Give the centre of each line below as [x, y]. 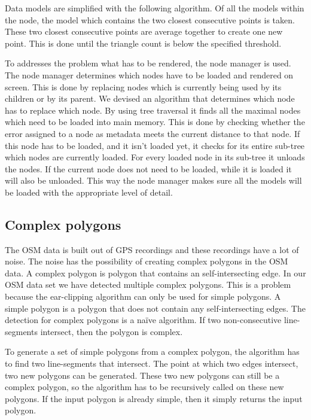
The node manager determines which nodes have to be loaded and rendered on [149, 74]
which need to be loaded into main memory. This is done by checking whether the [155, 122]
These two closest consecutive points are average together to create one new [144, 31]
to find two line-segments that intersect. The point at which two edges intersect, [152, 363]
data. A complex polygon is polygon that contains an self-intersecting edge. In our [155, 273]
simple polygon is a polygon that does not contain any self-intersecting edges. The [155, 308]
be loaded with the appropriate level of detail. [89, 192]
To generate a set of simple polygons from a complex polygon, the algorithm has [152, 351]
